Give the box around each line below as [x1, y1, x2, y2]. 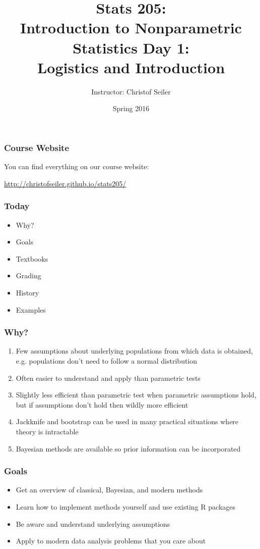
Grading [16, 270, 41, 281]
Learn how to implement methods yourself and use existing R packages [16, 501, 235, 512]
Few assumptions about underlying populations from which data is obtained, [16, 345, 253, 356]
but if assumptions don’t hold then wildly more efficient [16, 399, 188, 410]
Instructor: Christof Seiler [91, 86, 171, 96]
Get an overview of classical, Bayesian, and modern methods [16, 484, 203, 495]
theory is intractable [16, 426, 79, 436]
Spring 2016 [112, 103, 150, 114]
